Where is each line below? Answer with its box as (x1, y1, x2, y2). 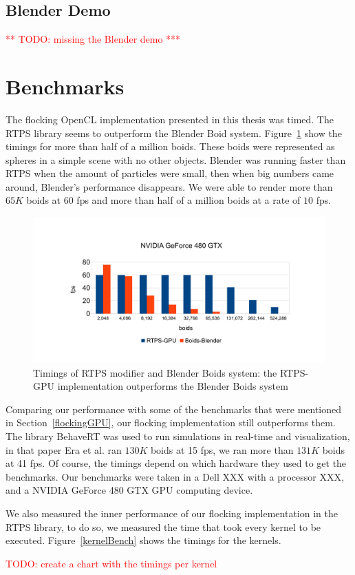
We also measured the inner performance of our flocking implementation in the (6, 506, 338, 521)
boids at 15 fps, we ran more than (150, 442, 294, 457)
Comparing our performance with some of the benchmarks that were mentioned (6, 401, 342, 416)
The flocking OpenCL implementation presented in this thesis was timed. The (6, 112, 334, 126)
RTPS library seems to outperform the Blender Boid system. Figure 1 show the (6, 125, 342, 140)
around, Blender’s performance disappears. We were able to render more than (6, 179, 333, 194)
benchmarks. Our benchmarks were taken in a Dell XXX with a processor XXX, (6, 469, 344, 483)
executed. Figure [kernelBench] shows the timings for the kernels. (6, 533, 281, 547)
